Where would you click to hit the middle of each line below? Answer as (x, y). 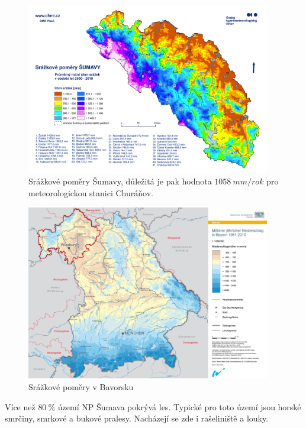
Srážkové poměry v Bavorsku (81, 387)
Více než (20, 406)
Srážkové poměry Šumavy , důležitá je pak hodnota (120, 181)
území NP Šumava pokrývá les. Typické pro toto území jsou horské (179, 406)
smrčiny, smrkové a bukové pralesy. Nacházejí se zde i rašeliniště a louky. (137, 418)
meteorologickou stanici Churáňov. (91, 192)
